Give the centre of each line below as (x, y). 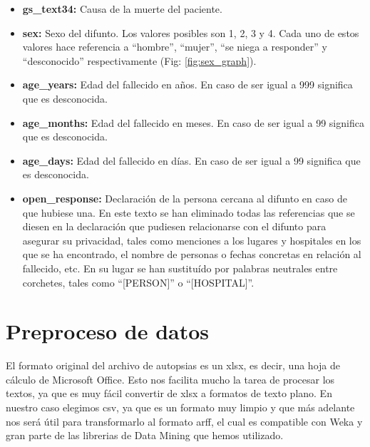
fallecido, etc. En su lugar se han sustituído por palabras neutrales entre (180, 268)
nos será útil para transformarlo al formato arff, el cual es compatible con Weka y (184, 421)
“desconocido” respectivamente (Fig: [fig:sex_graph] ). (139, 60)
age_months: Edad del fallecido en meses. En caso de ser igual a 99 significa (193, 122)
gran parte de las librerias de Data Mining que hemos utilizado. (145, 435)
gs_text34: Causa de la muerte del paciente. (122, 9)
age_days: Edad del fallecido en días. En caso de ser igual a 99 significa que (191, 160)
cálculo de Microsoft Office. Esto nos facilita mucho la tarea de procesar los (170, 379)
